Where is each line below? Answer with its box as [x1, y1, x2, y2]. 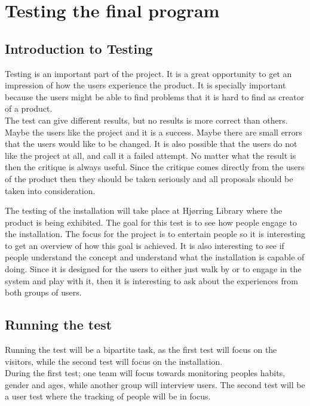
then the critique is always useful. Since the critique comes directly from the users [5, 161, 305, 173]
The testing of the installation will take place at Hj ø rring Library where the [5, 204, 283, 217]
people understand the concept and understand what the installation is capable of [5, 251, 305, 263]
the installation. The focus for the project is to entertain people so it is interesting [5, 227, 306, 240]
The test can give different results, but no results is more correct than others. [5, 113, 288, 126]
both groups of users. [5, 286, 82, 299]
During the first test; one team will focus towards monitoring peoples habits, [5, 367, 286, 379]
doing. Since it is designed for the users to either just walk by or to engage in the [5, 263, 302, 275]
